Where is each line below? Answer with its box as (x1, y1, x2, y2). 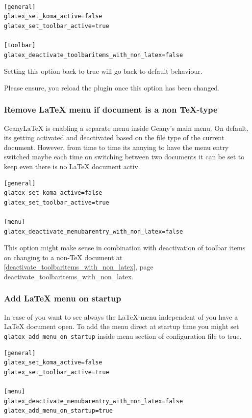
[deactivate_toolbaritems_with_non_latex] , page (4, 262, 153, 272)
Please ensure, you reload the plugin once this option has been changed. (4, 82, 220, 92)
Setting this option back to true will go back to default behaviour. (4, 66, 202, 76)
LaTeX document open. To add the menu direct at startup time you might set (4, 321, 239, 331)
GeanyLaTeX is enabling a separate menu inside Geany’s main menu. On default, (4, 122, 249, 133)
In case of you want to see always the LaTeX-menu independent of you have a (4, 311, 238, 322)
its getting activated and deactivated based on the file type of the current (4, 132, 225, 143)
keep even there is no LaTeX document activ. (4, 161, 140, 171)
